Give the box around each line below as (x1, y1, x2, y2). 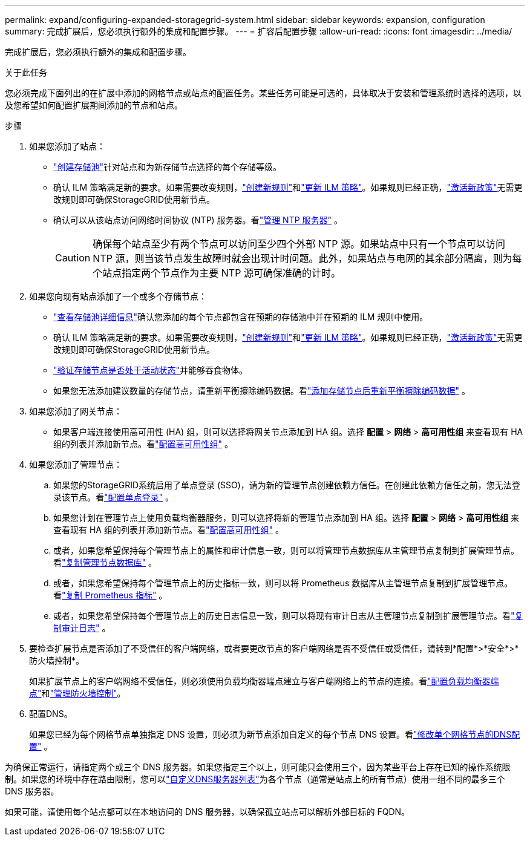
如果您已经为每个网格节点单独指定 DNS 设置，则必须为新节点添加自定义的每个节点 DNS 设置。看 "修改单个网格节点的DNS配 (29, 729, 520, 739)
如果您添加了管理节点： (29, 459, 122, 470)
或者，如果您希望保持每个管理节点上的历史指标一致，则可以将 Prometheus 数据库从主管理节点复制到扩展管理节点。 (53, 578, 513, 588)
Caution (55, 252, 91, 264)
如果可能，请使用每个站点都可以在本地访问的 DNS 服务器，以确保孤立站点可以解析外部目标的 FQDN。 (5, 807, 410, 817)
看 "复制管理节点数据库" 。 (53, 557, 157, 568)
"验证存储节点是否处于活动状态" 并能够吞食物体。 (53, 365, 248, 375)
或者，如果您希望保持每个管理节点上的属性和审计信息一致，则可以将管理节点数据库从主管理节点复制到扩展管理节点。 (53, 545, 519, 555)
